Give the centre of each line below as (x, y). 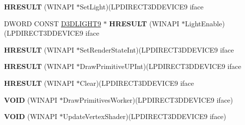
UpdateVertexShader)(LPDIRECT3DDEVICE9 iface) (145, 116)
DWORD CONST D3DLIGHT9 (53, 23)
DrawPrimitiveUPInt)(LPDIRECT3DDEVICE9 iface (160, 66)
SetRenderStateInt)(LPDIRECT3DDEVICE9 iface (157, 49)
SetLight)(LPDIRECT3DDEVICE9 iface (142, 6)
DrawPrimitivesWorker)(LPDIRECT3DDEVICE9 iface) (148, 99)
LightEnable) (205, 23)
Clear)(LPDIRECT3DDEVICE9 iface (137, 83)
